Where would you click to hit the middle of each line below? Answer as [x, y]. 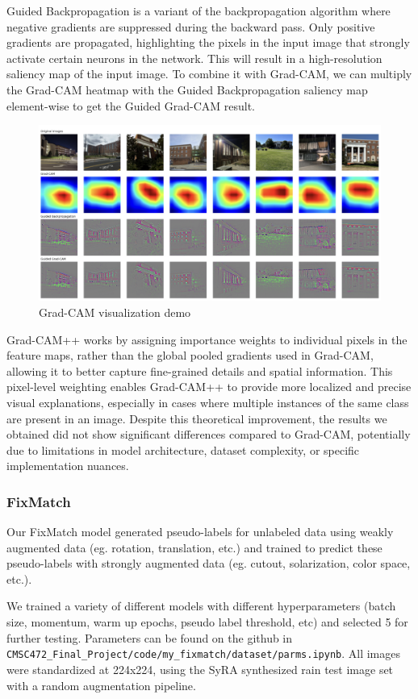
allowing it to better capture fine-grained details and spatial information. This [200, 370]
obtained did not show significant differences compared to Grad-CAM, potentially [209, 434]
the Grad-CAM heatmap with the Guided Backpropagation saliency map [187, 89]
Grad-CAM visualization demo [115, 312]
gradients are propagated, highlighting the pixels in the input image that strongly [208, 42]
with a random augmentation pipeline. [101, 685]
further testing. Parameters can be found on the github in [150, 637]
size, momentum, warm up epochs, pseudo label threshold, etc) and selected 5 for [207, 622]
